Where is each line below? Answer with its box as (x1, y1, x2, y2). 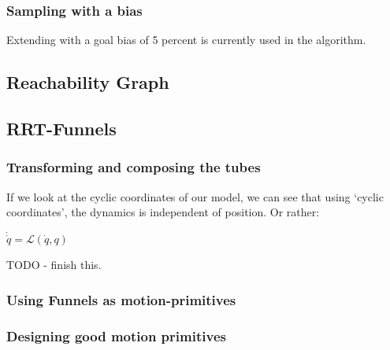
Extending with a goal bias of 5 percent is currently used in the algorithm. (6, 31, 366, 48)
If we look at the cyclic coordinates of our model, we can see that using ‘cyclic (6, 188, 384, 204)
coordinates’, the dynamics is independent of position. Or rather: (6, 204, 320, 220)
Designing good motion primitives (6, 326, 226, 345)
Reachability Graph (6, 70, 169, 94)
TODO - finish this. (6, 256, 102, 273)
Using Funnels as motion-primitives (6, 289, 236, 309)
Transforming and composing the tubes (6, 157, 261, 177)
